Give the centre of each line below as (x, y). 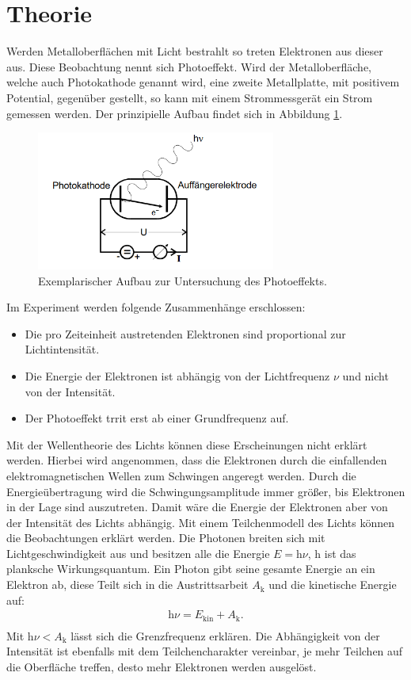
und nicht (365, 375)
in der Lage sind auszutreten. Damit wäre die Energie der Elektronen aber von (197, 507)
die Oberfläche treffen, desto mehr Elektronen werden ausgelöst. (162, 666)
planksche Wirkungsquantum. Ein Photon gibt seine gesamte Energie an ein (191, 569)
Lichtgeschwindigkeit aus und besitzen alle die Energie (138, 553)
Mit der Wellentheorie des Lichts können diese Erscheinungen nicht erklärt (187, 444)
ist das (340, 553)
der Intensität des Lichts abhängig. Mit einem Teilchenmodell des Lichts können (201, 522)
